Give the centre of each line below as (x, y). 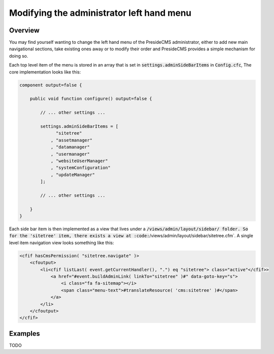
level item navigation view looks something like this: (62, 243)
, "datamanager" (70, 147)
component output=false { (51, 85)
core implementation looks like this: (45, 72)
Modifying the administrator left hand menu (100, 13)
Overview (24, 30)
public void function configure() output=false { (91, 99)
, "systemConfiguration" (81, 168)
